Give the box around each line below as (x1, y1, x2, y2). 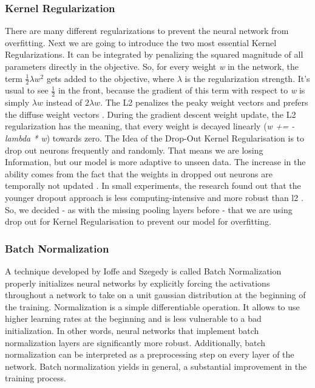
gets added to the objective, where (46, 72, 175, 84)
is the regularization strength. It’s (185, 72, 310, 84)
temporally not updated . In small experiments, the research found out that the (5, 179, 301, 192)
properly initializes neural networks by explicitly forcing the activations (5, 276, 270, 289)
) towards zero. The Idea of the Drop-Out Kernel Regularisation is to (46, 132, 304, 145)
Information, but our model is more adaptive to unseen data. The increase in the (5, 155, 306, 168)
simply (5, 96, 30, 109)
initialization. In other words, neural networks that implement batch (5, 324, 259, 336)
